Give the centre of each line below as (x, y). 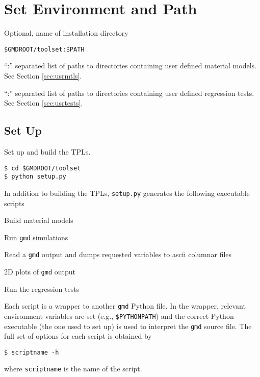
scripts (14, 203)
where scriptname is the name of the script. (73, 369)
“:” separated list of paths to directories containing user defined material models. (130, 66)
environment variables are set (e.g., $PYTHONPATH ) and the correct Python (119, 316)
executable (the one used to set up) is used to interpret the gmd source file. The (128, 326)
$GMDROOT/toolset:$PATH (44, 49)
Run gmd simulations (36, 237)
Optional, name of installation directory (66, 33)
